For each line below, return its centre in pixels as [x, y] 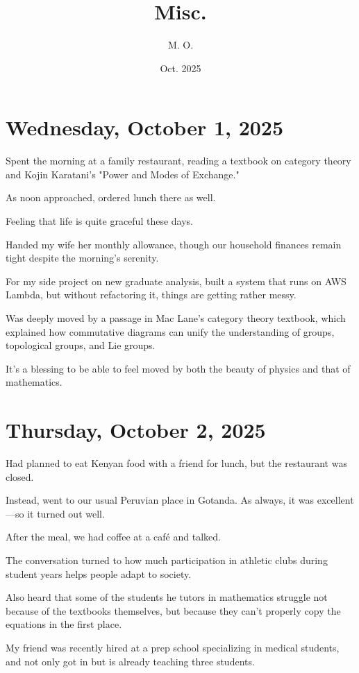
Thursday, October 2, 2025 [136, 430]
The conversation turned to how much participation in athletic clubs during [167, 560]
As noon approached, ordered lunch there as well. [111, 197]
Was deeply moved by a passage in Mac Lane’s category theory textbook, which [176, 318]
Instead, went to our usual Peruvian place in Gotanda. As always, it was [160, 500]
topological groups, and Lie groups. [81, 345]
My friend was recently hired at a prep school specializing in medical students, [173, 648]
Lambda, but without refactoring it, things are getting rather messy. [151, 295]
